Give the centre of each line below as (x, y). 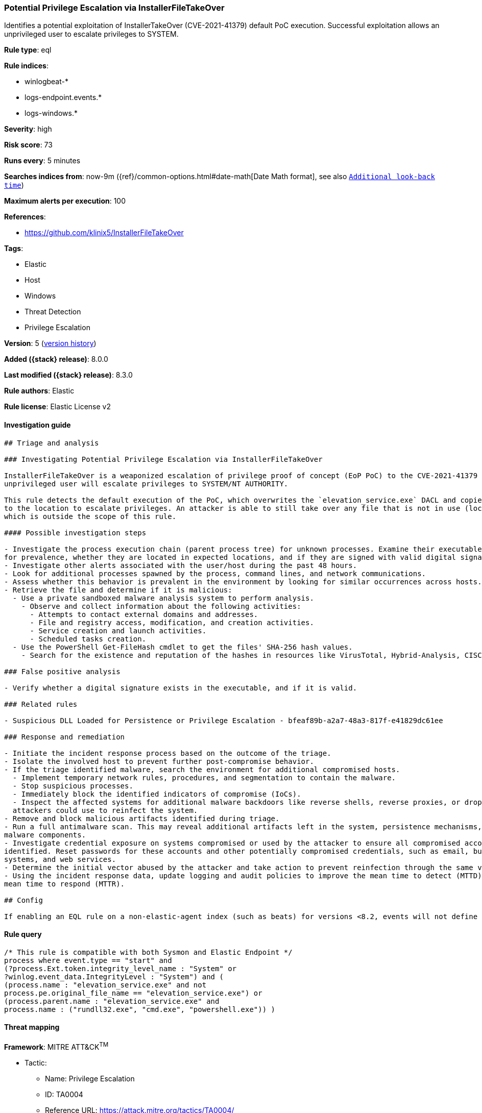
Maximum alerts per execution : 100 (65, 201)
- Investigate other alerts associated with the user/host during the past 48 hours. (181, 565)
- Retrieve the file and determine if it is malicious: (118, 590)
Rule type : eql (28, 50)
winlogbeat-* (46, 82)
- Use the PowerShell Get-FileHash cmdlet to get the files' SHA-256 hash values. (183, 647)
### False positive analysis (62, 671)
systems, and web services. (60, 859)
